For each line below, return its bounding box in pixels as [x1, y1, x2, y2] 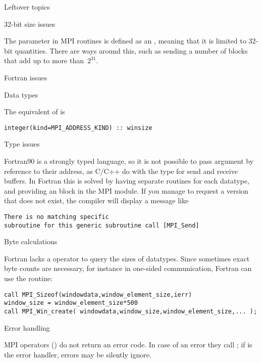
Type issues [4, 139, 40, 149]
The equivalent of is [4, 106, 65, 117]
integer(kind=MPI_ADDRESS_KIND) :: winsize [4, 124, 152, 131]
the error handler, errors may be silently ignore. [4, 349, 151, 359]
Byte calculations [4, 236, 58, 247]
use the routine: [4, 273, 53, 284]
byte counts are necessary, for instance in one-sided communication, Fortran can [4, 263, 252, 274]
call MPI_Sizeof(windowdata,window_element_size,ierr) [4, 291, 192, 298]
